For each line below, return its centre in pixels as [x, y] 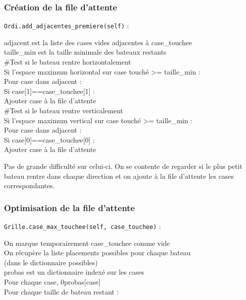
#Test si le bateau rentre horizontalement [68, 62]
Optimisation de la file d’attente [69, 207]
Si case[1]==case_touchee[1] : [49, 91]
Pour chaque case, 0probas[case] [52, 282]
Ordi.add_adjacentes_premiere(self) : [66, 26]
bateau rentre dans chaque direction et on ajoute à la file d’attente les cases [119, 176]
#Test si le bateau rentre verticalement [64, 111]
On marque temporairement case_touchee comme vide [87, 243]
